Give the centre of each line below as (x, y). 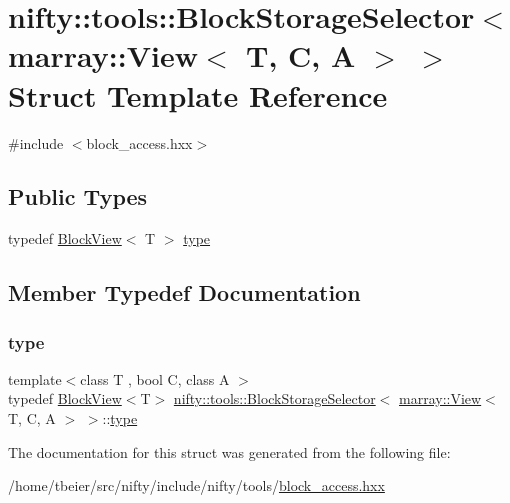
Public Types (78, 196)
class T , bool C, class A (155, 378)
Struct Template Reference (198, 94)
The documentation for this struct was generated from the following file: (229, 451)
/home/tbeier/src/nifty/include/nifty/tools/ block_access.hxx (196, 485)
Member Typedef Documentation (184, 292)
